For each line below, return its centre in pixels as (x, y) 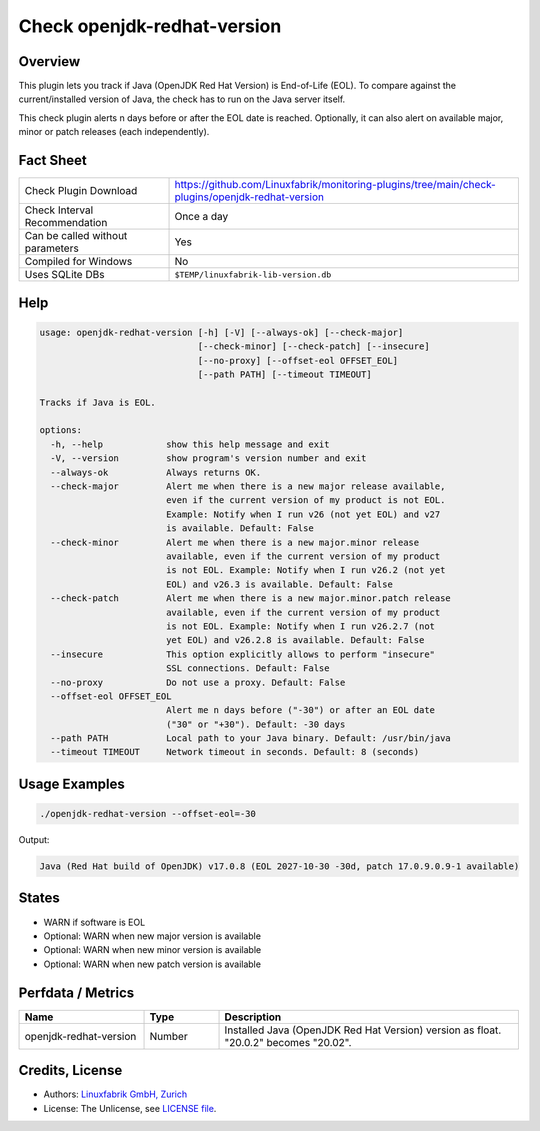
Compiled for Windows (78, 262)
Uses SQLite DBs (64, 275)
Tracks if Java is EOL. (98, 402)
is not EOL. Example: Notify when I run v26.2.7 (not (300, 626)
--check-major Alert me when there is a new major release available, (248, 486)
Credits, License (70, 1070)
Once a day (201, 217)
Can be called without (76, 236)
